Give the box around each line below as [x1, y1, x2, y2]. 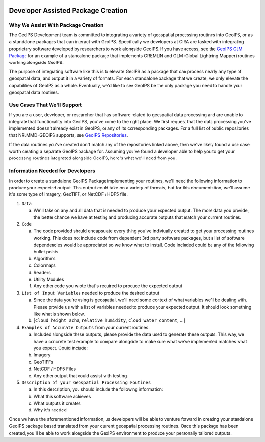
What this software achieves [33, 393, 91, 399]
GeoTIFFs [33, 359, 53, 365]
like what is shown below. [33, 311, 85, 316]
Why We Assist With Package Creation [9, 22, 104, 29]
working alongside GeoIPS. [9, 60, 64, 65]
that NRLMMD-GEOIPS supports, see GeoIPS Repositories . [9, 132, 128, 138]
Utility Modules [33, 276, 64, 282]
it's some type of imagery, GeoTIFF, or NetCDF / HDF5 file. [9, 191, 128, 197]
